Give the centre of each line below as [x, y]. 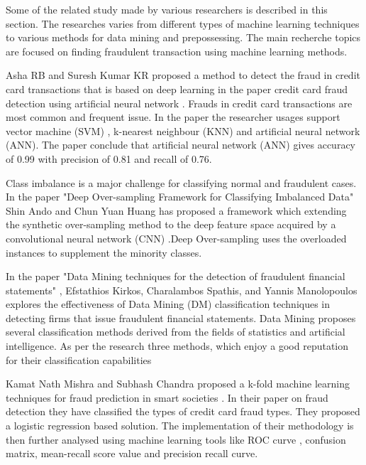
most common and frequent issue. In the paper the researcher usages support [173, 117]
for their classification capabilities [79, 359]
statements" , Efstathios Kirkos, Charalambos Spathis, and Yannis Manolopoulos [182, 290]
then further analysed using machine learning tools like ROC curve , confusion [176, 439]
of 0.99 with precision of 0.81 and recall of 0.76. [109, 158]
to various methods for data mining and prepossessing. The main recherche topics [183, 37]
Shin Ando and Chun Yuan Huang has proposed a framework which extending [176, 210]
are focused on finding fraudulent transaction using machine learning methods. [177, 51]
